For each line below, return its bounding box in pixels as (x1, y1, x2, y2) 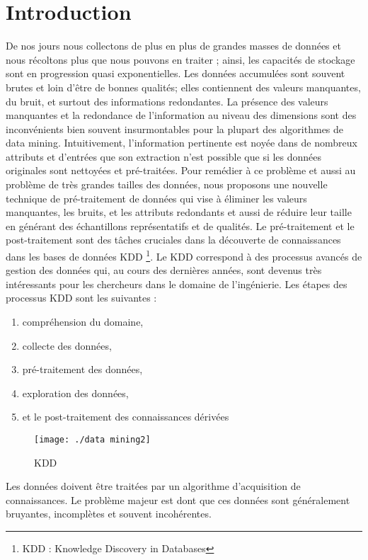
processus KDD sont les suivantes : (6, 290, 157, 305)
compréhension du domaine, (22, 314, 144, 329)
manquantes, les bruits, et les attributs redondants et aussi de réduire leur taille (6, 205, 352, 219)
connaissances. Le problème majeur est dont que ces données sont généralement (6, 492, 350, 507)
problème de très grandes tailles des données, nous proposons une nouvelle (6, 177, 328, 192)
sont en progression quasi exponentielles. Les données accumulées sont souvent (6, 66, 345, 81)
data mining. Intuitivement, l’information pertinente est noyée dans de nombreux (6, 135, 357, 150)
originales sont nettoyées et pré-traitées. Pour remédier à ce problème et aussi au (6, 163, 356, 178)
